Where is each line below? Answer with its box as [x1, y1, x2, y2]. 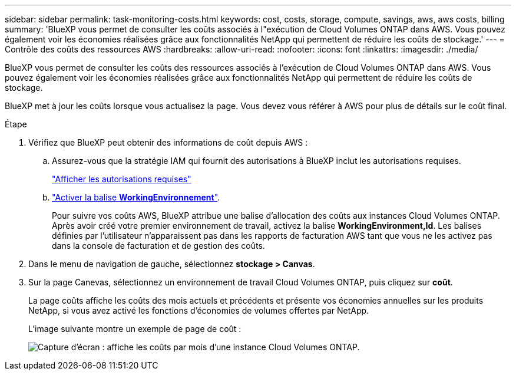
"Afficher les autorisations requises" [52, 174, 191, 184]
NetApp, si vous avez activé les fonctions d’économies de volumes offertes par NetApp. [28, 305, 369, 315]
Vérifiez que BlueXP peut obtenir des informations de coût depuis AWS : [28, 137, 308, 147]
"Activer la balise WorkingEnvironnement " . [52, 192, 220, 202]
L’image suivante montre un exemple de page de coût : [28, 324, 242, 334]
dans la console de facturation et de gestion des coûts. [52, 241, 265, 251]
